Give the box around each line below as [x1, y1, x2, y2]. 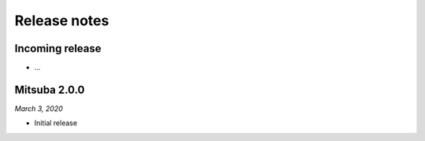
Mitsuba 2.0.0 [14, 83, 85, 96]
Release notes [14, 12, 109, 29]
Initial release [34, 118, 78, 128]
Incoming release [14, 42, 102, 55]
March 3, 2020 [14, 103, 63, 113]
